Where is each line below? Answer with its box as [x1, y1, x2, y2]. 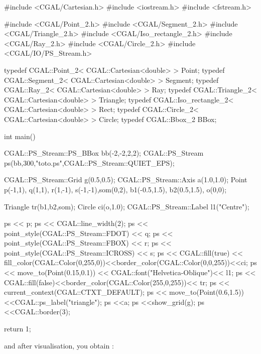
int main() [4, 131, 36, 141]
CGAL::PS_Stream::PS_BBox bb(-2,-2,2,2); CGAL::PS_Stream [4, 148, 204, 158]
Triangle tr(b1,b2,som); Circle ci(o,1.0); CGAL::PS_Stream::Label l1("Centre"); [4, 201, 249, 211]
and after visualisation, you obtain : [4, 340, 114, 350]
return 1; [4, 323, 31, 334]
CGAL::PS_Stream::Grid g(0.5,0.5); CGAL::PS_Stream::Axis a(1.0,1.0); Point [4, 174, 247, 185]
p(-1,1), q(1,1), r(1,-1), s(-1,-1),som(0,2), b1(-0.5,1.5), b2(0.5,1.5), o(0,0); [4, 184, 227, 194]
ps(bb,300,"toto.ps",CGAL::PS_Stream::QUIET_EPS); [4, 157, 175, 168]
